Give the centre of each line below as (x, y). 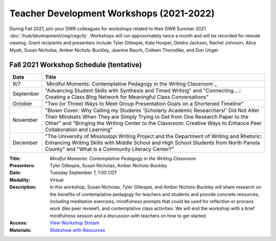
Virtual (57, 180)
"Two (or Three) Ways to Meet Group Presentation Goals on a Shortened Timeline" (144, 103)
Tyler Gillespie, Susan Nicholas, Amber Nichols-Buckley (109, 166)
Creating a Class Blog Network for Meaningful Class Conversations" (127, 97)
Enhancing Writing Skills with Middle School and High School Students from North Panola (153, 142)
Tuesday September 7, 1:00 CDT (84, 173)
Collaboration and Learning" (79, 129)
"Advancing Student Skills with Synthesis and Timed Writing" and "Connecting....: (143, 91)
